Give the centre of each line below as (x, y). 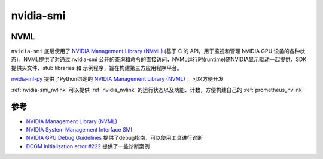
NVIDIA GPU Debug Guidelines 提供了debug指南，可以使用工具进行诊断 (115, 138)
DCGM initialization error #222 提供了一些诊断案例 (88, 146)
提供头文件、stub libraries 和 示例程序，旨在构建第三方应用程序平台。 (97, 68)
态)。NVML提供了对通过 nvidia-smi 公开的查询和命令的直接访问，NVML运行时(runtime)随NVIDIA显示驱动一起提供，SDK (159, 59)
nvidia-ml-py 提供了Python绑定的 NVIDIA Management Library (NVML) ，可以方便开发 (117, 79)
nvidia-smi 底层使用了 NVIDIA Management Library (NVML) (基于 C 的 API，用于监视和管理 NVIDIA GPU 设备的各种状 (158, 51)
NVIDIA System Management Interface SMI (79, 129)
